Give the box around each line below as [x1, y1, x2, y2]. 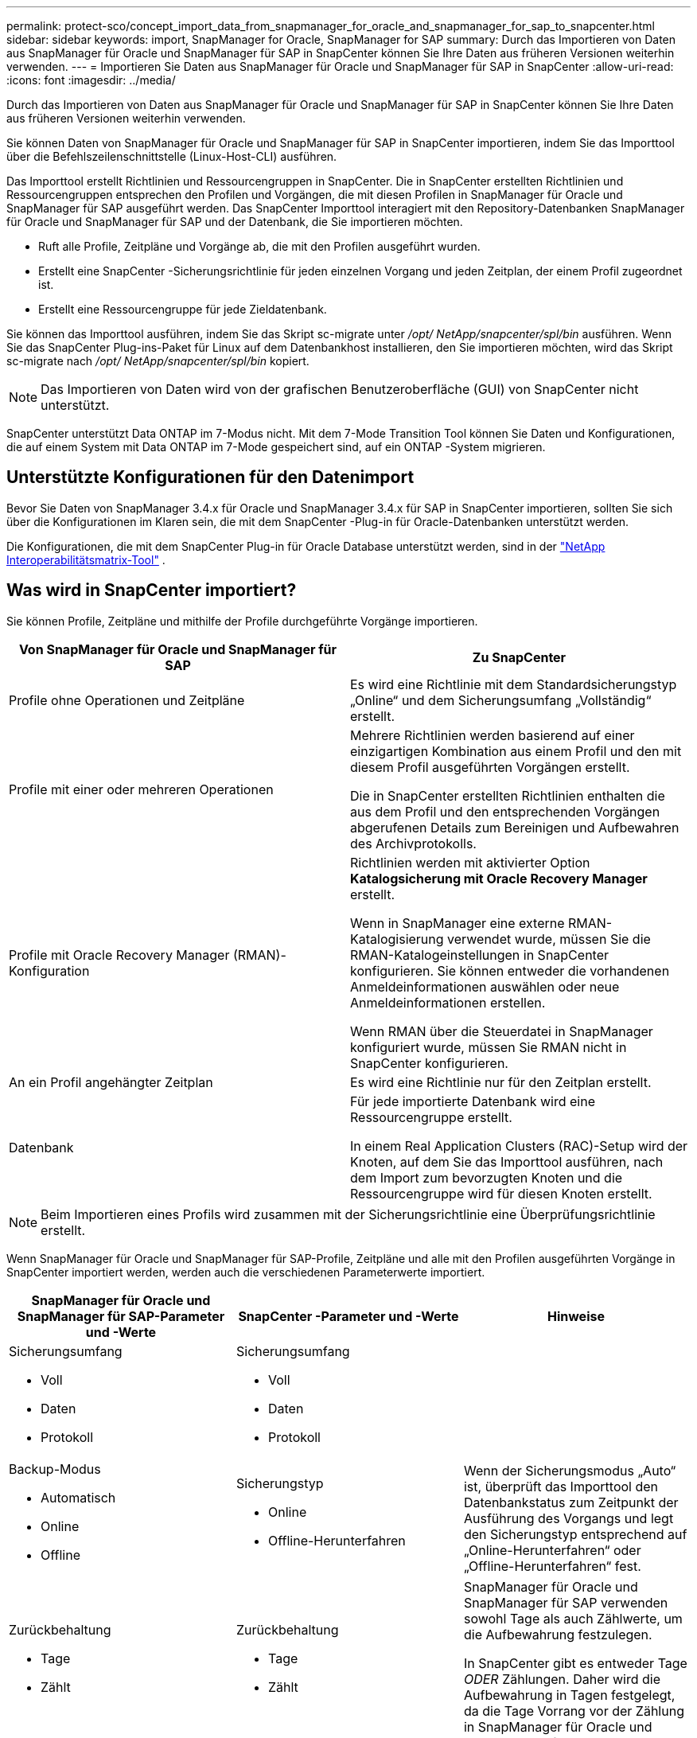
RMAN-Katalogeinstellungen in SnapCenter [350, 946, 609, 963]
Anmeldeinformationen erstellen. [350, 994, 546, 1011]
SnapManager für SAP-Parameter [17, 1307, 225, 1324]
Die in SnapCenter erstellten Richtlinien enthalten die [350, 787, 665, 804]
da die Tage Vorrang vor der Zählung [463, 1702, 684, 1719]
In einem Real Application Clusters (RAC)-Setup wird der [350, 1137, 688, 1154]
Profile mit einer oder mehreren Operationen [9, 781, 274, 797]
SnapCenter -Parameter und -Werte [238, 1307, 459, 1324]
